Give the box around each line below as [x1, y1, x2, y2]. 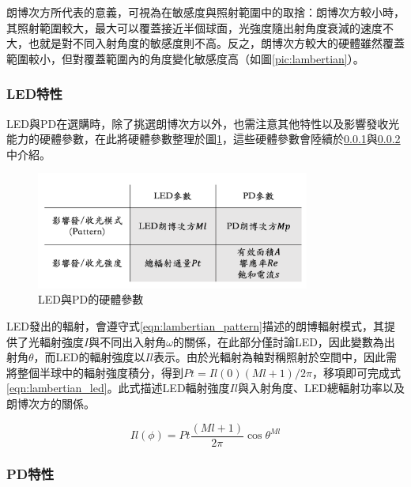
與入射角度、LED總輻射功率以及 [237, 379, 405, 396]
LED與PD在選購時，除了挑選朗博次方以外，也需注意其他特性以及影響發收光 [6, 115, 400, 131]
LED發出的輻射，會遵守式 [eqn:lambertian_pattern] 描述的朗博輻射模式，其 [6, 318, 384, 334]
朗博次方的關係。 [6, 395, 95, 412]
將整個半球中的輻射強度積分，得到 [6, 364, 183, 380]
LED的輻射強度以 [55, 349, 145, 365]
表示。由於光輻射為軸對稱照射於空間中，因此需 [153, 349, 397, 365]
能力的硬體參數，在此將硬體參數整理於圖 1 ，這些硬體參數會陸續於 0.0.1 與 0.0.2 [6, 130, 401, 147]
